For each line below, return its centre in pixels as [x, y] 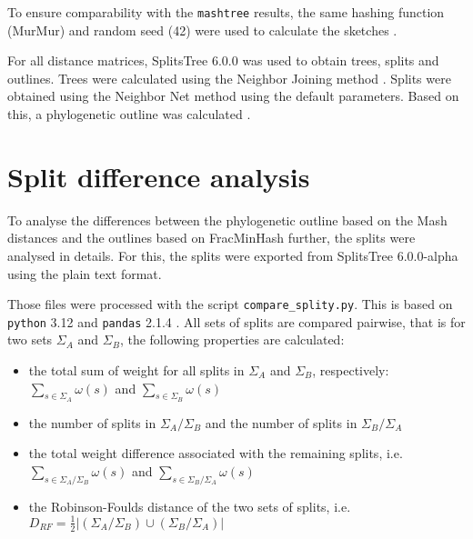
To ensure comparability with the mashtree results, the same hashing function [226, 12]
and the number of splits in [281, 422]
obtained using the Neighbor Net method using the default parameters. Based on [233, 96]
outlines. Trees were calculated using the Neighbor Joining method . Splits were [229, 78]
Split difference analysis [159, 176]
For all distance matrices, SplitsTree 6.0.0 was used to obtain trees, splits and [223, 60]
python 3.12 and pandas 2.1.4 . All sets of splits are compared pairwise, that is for [236, 321]
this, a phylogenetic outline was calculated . [129, 114]
